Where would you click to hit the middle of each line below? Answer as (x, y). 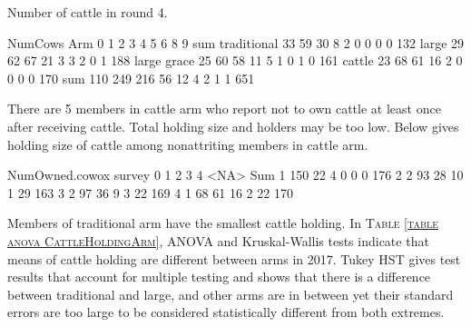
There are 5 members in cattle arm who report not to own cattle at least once (224, 109)
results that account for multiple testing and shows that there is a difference (219, 277)
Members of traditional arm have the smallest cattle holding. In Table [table (223, 223)
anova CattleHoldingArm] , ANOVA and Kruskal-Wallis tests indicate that (218, 240)
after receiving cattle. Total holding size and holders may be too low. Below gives (233, 126)
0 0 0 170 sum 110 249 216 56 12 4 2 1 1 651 (131, 78)
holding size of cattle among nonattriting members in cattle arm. (188, 144)
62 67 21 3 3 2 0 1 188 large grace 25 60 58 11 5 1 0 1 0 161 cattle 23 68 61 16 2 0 (235, 60)
